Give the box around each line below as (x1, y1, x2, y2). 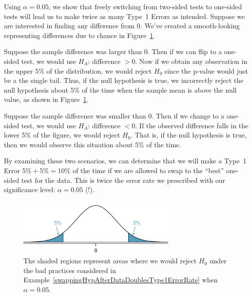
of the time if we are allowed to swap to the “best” (73, 165, 224, 175)
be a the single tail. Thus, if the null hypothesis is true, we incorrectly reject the (4, 75, 244, 85)
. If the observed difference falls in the (135, 120, 249, 130)
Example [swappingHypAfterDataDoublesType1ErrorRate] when (23, 275, 218, 285)
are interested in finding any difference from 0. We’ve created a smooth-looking (4, 20, 240, 31)
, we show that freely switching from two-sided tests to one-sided (48, 1, 242, 11)
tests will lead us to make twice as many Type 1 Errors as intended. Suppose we (4, 11, 245, 21)
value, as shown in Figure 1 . (4, 94, 89, 104)
